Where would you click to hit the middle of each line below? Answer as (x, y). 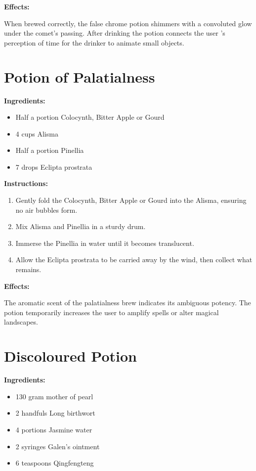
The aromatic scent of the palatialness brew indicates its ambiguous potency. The (128, 303)
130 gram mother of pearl (54, 396)
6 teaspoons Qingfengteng (55, 463)
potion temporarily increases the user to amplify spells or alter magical (111, 312)
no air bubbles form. (46, 210)
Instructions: (26, 183)
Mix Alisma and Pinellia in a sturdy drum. (81, 226)
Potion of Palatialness (80, 76)
